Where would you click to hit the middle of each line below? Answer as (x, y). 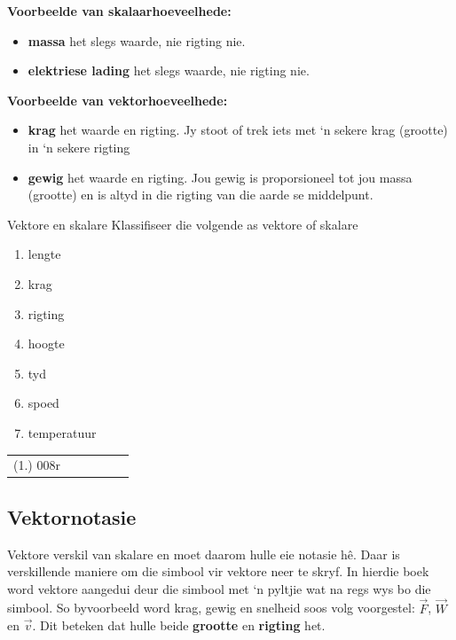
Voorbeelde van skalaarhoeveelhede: (119, 11)
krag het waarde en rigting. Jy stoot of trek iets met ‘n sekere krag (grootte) (238, 130)
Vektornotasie (72, 516)
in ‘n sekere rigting (79, 147)
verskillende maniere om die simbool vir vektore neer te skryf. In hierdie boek (218, 571)
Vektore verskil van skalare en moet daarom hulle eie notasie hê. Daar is (204, 554)
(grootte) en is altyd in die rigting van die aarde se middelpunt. (200, 195)
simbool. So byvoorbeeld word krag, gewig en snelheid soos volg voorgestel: (211, 608)
